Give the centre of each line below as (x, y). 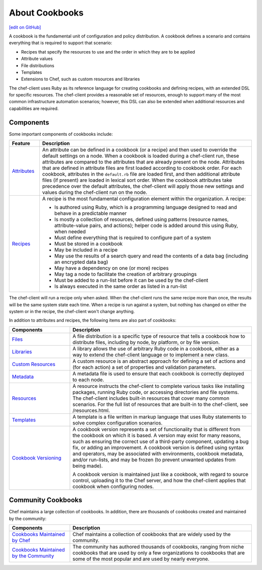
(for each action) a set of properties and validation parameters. (144, 367)
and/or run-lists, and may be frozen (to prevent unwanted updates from (154, 460)
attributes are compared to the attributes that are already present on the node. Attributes (143, 162)
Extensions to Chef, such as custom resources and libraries (81, 79)
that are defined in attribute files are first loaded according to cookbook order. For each (142, 168)
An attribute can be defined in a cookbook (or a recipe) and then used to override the (139, 150)
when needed (70, 232)
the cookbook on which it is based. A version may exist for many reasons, (157, 435)
